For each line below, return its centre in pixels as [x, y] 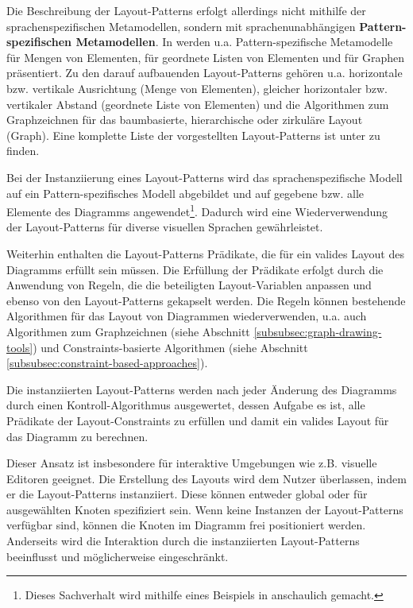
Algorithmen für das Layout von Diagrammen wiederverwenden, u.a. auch [187, 316]
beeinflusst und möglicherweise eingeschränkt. [118, 556]
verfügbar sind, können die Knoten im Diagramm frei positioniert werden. [186, 525]
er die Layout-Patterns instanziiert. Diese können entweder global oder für [187, 494]
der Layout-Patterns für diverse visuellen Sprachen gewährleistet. [165, 227]
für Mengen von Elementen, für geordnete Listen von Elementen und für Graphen [206, 57]
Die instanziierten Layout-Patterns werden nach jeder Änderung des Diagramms [202, 389]
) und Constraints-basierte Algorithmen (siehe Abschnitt [170, 347]
